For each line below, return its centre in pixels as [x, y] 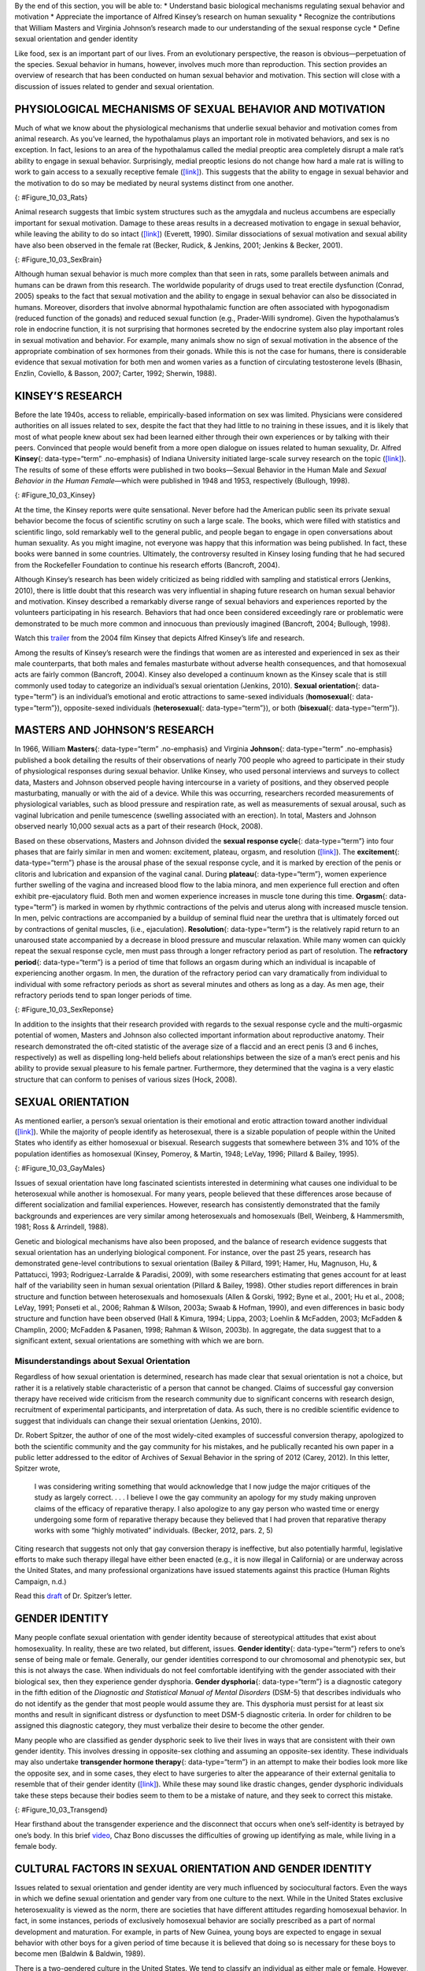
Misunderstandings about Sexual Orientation [102, 1361]
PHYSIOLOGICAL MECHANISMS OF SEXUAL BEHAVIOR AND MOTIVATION [200, 109]
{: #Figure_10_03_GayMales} [60, 1168]
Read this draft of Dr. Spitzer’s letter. [73, 1596]
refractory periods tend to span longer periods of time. [103, 995]
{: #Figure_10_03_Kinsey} [55, 495]
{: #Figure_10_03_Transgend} [61, 1810]
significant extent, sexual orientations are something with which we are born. [139, 1341]
